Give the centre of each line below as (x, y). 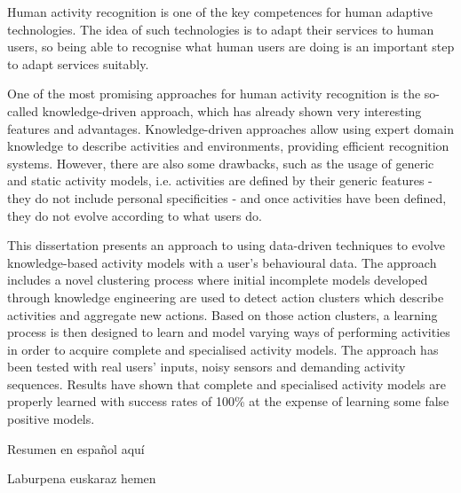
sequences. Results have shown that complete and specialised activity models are (227, 383)
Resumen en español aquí (76, 448)
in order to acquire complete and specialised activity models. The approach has (223, 349)
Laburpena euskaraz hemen (82, 478)
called (23, 110)
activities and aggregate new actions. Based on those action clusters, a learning (223, 314)
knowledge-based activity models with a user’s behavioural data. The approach (222, 262)
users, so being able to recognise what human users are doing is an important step (231, 47)
